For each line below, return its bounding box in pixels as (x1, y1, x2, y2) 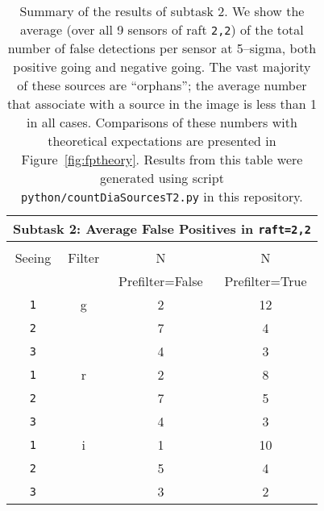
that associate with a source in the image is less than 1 (6, 94, 317, 113)
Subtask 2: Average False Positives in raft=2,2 (13, 219, 311, 238)
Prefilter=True (224, 272, 307, 290)
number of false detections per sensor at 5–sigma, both (7, 39, 317, 57)
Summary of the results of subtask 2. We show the (19, 2, 305, 20)
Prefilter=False (118, 272, 203, 290)
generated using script (99, 168, 224, 187)
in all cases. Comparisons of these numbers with (27, 113, 297, 131)
